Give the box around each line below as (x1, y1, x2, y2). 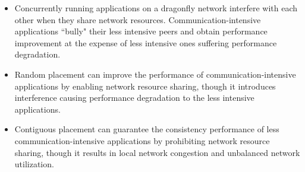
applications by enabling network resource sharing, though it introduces (14, 79, 276, 92)
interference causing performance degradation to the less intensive (14, 91, 254, 104)
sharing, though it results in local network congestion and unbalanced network (14, 146, 300, 158)
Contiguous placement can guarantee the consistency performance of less (14, 123, 279, 135)
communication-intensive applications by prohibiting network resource (14, 134, 270, 146)
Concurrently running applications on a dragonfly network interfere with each (14, 2, 298, 14)
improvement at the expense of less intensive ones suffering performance (14, 36, 277, 49)
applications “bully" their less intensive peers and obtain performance (14, 25, 268, 37)
